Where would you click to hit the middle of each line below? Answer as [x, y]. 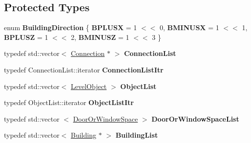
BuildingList [137, 135]
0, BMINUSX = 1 [189, 27]
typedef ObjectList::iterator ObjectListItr [69, 102]
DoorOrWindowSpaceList [195, 118]
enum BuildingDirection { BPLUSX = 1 [71, 27]
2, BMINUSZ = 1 [100, 37]
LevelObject [89, 86]
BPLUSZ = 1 [26, 37]
